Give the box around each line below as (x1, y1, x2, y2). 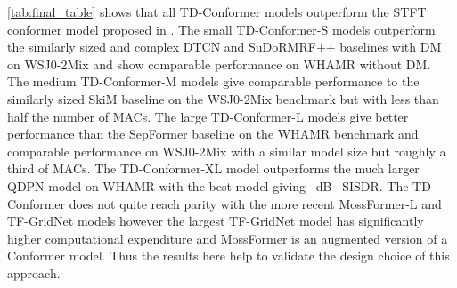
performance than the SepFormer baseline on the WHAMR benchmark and (7, 124, 419, 143)
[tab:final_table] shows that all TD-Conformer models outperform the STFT (7, 3, 427, 20)
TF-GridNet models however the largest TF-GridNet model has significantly (7, 212, 424, 230)
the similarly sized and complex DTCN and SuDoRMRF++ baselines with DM (7, 37, 442, 56)
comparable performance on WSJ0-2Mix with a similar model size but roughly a (7, 141, 446, 160)
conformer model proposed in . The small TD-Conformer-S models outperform (7, 20, 436, 38)
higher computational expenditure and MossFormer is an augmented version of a (7, 228, 448, 247)
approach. (7, 263, 61, 282)
